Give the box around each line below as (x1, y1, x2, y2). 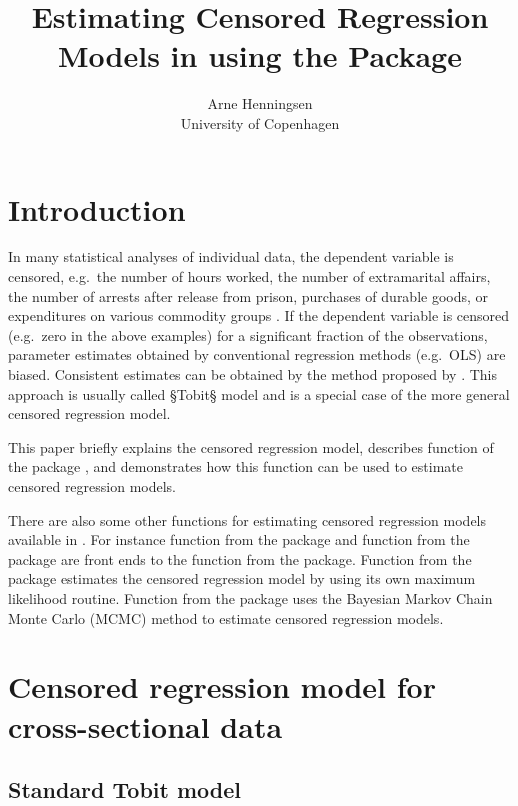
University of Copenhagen (180, 112, 340, 133)
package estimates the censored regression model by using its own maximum (8, 568, 476, 589)
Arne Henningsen (207, 93, 313, 114)
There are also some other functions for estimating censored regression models (8, 509, 487, 530)
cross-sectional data (8, 705, 283, 746)
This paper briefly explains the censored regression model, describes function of (8, 436, 494, 457)
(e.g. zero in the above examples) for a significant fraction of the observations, (8, 324, 488, 345)
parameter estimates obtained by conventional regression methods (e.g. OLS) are (8, 344, 506, 365)
